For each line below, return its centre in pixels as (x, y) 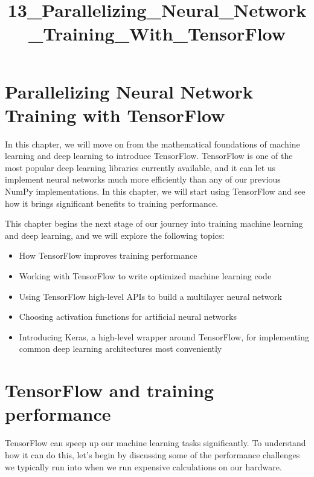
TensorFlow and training (110, 390)
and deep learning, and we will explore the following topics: (115, 235)
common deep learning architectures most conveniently (120, 349)
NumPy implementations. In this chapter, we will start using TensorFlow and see (155, 191)
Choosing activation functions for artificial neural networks (128, 316)
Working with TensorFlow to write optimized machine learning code (145, 276)
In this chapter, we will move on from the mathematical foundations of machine (152, 144)
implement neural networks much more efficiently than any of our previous (143, 179)
